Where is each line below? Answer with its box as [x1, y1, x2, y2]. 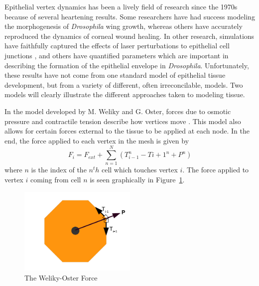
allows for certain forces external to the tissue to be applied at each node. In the [4, 126, 250, 136]
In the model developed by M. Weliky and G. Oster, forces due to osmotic [4, 106, 231, 116]
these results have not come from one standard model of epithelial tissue [4, 70, 226, 80]
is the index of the [31, 164, 87, 175]
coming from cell [30, 174, 81, 185]
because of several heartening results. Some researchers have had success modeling [4, 11, 255, 21]
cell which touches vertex [101, 164, 178, 175]
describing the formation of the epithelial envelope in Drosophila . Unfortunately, [4, 60, 249, 70]
